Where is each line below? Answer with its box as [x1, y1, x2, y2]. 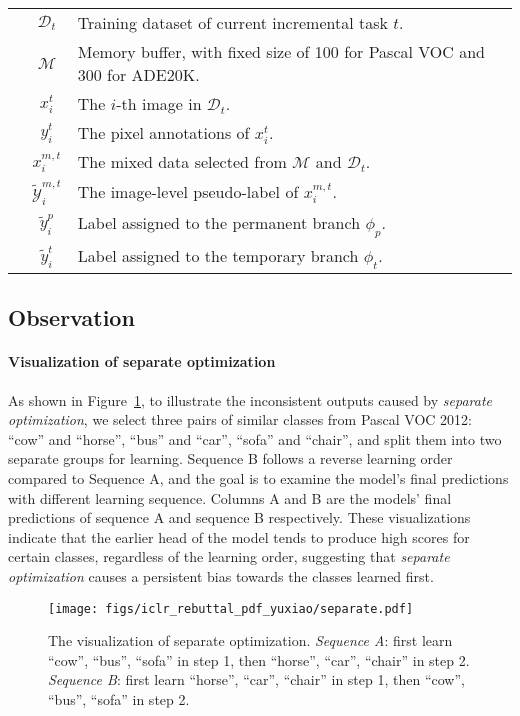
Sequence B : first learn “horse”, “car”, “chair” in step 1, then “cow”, [48, 669, 465, 690]
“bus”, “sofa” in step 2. [48, 689, 190, 710]
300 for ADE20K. [77, 63, 200, 86]
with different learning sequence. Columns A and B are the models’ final [8, 487, 452, 508]
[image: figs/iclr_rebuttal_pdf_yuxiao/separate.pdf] [48, 601, 414, 616]
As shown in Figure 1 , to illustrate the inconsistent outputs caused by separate [8, 389, 493, 410]
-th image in [116, 92, 202, 115]
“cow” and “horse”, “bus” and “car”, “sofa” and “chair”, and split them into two [8, 428, 502, 449]
